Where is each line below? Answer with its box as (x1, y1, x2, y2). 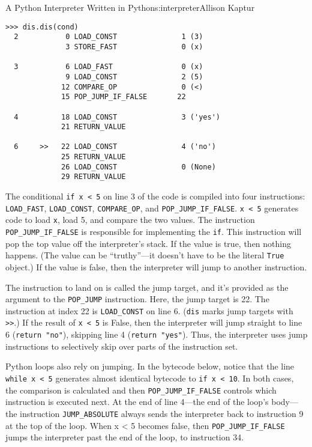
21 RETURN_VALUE (61, 123, 126, 132)
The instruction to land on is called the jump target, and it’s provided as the (5, 281, 289, 293)
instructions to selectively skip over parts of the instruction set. (5, 339, 238, 352)
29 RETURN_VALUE (61, 172, 126, 181)
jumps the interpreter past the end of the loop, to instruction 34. (5, 431, 244, 443)
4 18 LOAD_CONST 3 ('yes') (14, 112, 220, 121)
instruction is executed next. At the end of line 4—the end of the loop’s (5, 395, 269, 408)
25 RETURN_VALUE (61, 153, 126, 162)
